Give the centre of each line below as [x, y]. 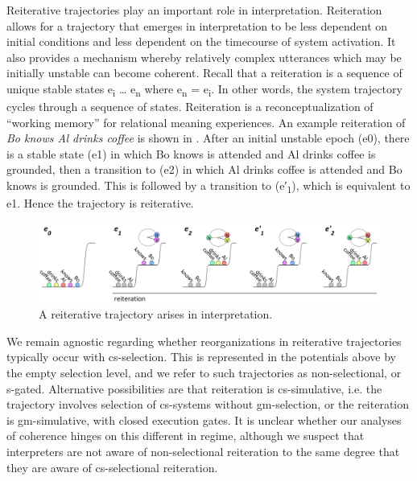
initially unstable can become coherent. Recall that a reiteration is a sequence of [204, 73]
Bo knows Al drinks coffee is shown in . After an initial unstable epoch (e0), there [208, 138]
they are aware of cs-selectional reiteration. [112, 467]
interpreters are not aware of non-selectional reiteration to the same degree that [203, 451]
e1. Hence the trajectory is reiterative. [100, 203]
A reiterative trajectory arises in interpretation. [156, 314]
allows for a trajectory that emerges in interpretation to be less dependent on [197, 25]
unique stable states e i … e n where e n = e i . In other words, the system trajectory [204, 89]
